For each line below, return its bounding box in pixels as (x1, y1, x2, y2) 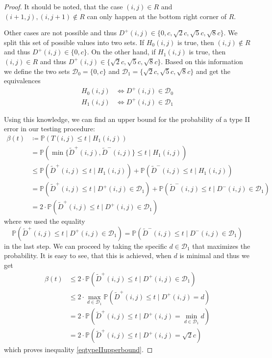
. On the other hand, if (87, 47, 156, 57)
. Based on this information (161, 56, 243, 66)
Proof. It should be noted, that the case (4, 1, 123, 11)
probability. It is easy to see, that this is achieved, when (4, 250, 172, 261)
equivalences (4, 75, 41, 86)
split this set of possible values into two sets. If (4, 37, 145, 47)
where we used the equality (4, 216, 85, 226)
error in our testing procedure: (4, 123, 95, 134)
